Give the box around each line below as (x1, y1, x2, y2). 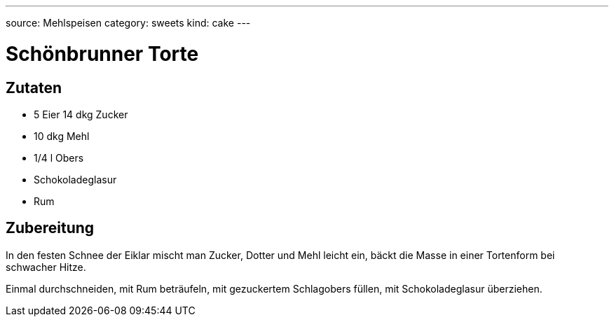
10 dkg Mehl (34, 129, 90, 142)
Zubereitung (6, 219, 95, 237)
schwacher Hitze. (6, 260, 86, 273)
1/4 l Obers (34, 151, 84, 164)
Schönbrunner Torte (6, 41, 199, 66)
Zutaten (6, 78, 62, 97)
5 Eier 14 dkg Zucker (34, 108, 128, 120)
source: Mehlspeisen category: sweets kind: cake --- (6, 17, 251, 29)
